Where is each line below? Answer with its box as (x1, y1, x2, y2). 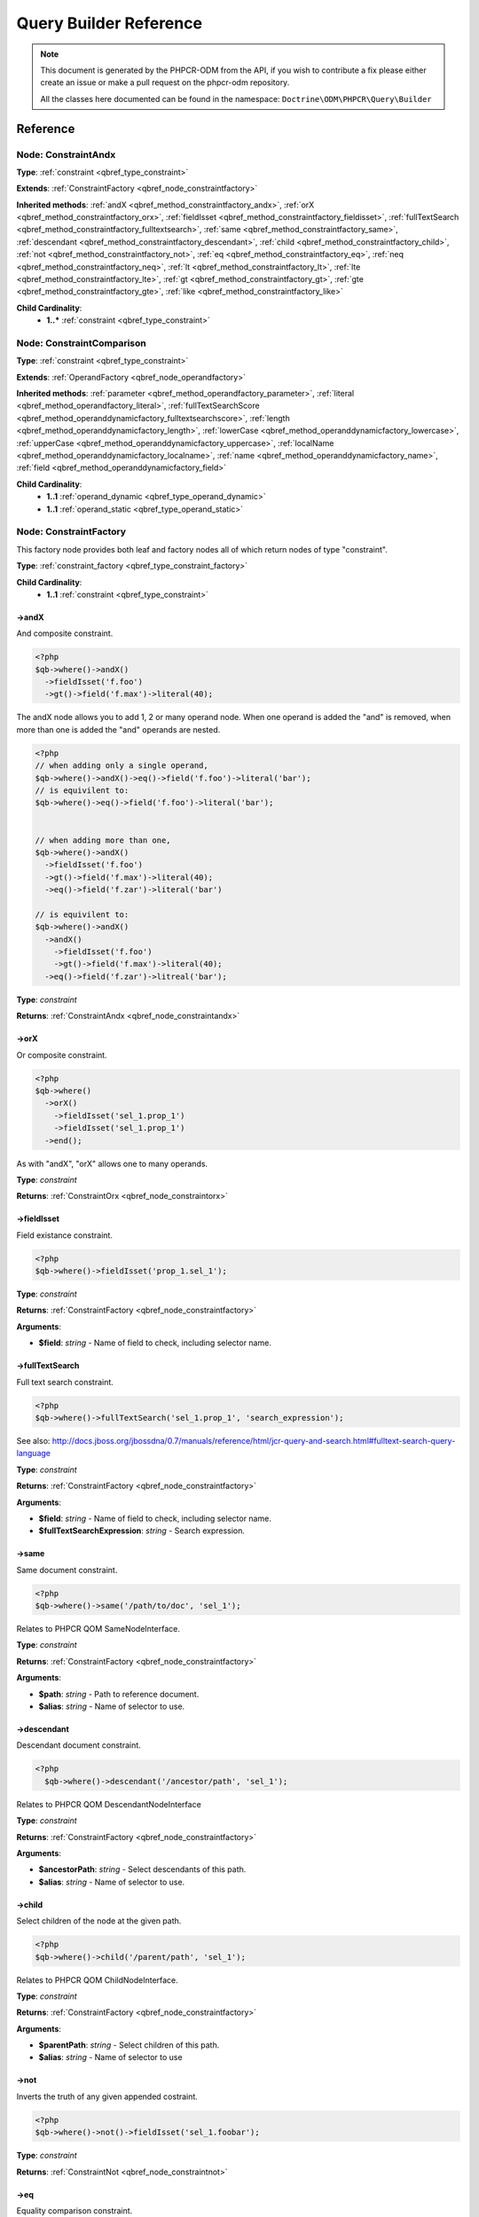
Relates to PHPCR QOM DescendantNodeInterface (16, 1798, 201, 1809)
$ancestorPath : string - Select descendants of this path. (38, 1864, 247, 1875)
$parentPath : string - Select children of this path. (38, 2040, 220, 2050)
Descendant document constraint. (16, 1740, 141, 1751)
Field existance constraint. (16, 1229, 113, 1241)
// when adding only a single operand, (35, 761, 208, 771)
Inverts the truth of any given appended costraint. (16, 2091, 199, 2102)
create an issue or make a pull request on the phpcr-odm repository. (40, 77, 290, 88)
